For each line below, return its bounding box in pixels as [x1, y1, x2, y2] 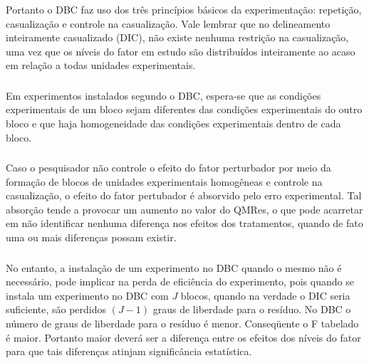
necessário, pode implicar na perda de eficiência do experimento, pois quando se [6, 274, 354, 289]
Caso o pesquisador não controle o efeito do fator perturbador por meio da [6, 160, 331, 175]
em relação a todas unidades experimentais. [6, 58, 196, 73]
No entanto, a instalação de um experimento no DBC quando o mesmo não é [6, 260, 342, 275]
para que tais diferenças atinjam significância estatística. [6, 344, 252, 359]
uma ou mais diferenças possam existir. [6, 230, 177, 245]
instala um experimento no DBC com [6, 288, 169, 302]
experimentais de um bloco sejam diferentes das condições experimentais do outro [6, 102, 363, 117]
